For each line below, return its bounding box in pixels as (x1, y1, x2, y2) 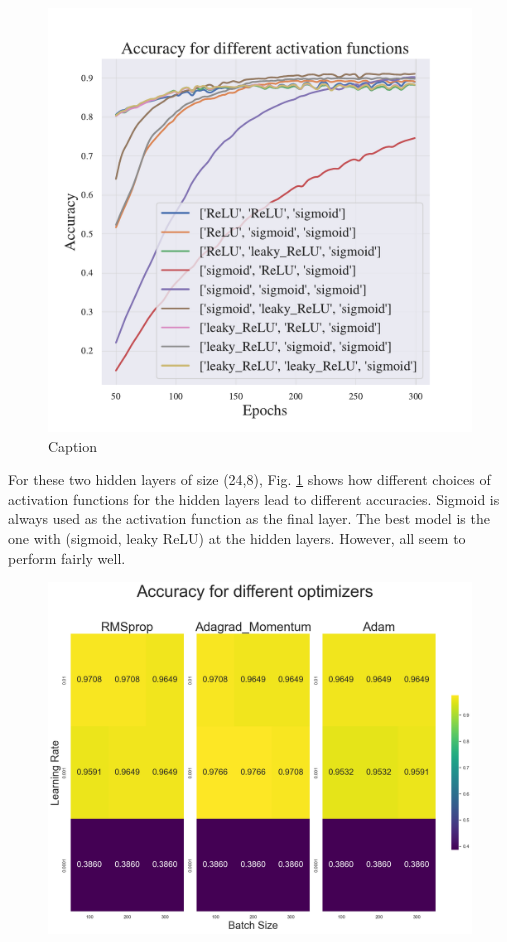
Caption (48, 435, 98, 456)
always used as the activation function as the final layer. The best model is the (8, 508, 490, 529)
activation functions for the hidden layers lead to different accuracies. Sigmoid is (8, 488, 500, 509)
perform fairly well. (8, 547, 126, 568)
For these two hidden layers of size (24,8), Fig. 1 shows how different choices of (8, 469, 491, 490)
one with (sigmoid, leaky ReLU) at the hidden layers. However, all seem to (8, 527, 466, 548)
